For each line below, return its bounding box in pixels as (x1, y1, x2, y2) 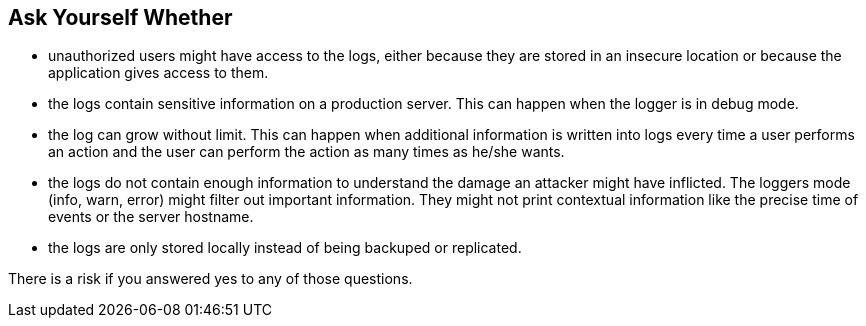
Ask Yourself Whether (8, 5, 233, 30)
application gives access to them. (48, 64, 269, 82)
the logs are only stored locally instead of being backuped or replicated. (48, 239, 522, 257)
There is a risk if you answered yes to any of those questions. (8, 270, 413, 288)
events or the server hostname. (48, 208, 254, 226)
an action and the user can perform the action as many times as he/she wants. (48, 143, 565, 161)
